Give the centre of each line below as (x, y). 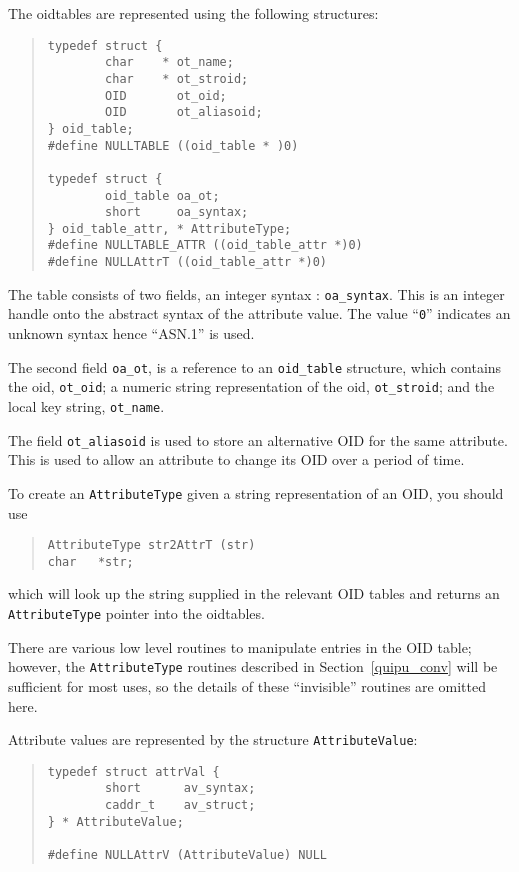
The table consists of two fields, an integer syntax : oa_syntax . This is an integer (256, 293)
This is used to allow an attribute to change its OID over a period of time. (236, 459)
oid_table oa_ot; (162, 195)
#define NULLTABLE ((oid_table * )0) (173, 145)
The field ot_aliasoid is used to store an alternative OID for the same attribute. (258, 439)
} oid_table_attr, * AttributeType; (169, 228)
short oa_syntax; (177, 212)
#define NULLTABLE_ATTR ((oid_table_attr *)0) (205, 245)
